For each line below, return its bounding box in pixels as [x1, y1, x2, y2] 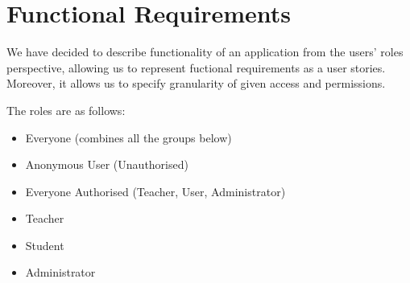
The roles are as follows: [6, 101, 126, 118]
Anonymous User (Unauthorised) [25, 156, 188, 173]
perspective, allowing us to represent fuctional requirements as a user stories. [6, 59, 386, 76]
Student [25, 236, 64, 253]
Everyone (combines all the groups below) [25, 129, 232, 146]
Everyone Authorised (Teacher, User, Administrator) [25, 183, 286, 199]
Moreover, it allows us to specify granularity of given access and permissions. [6, 75, 386, 92]
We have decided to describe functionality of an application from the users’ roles [6, 43, 404, 60]
